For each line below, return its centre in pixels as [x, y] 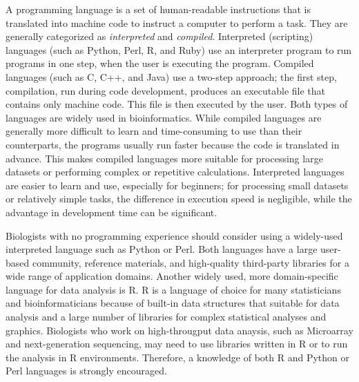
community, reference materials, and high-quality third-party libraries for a [191, 262]
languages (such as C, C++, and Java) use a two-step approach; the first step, [171, 76]
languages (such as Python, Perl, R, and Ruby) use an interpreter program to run [179, 49]
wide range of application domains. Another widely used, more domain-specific [172, 276]
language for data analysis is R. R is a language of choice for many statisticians [173, 289]
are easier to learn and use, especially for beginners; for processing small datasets [177, 185]
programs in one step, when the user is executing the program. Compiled [160, 63]
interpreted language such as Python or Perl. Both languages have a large [162, 249]
